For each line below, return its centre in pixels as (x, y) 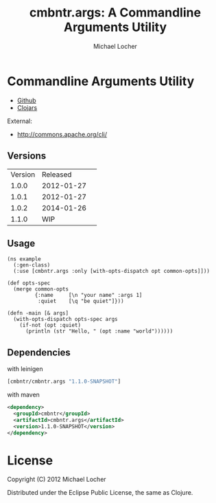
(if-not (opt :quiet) (50, 325)
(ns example (24, 259)
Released (57, 175)
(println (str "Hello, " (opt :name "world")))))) (99, 331)
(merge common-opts (41, 289)
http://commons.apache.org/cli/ (62, 134)
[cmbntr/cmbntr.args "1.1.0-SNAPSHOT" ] (64, 382)
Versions (27, 156)
